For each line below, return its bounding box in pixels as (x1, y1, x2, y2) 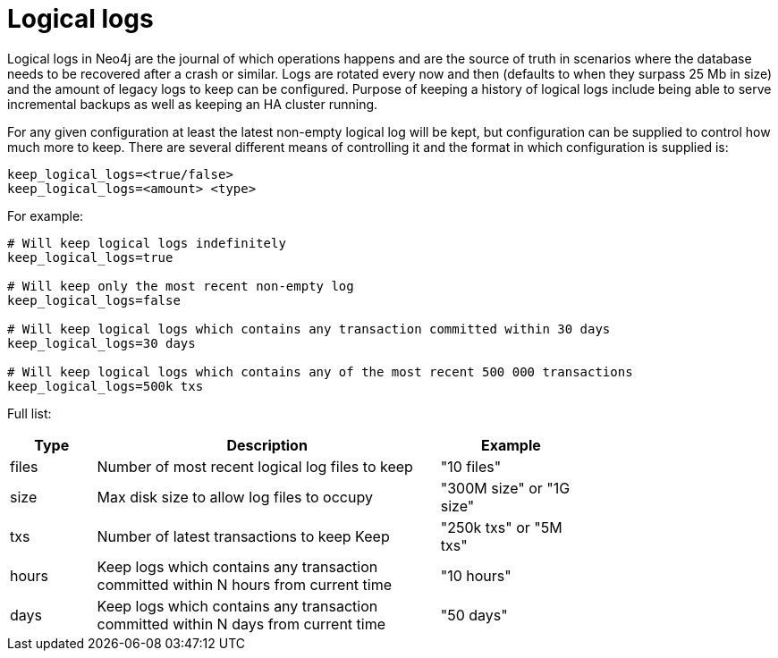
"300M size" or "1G (440, 478, 571, 497)
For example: (7, 207, 84, 224)
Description (226, 435, 308, 454)
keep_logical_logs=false (7, 292, 181, 308)
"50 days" (440, 605, 508, 624)
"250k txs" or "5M (440, 518, 562, 536)
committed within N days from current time (97, 614, 386, 633)
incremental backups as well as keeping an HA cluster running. (7, 96, 378, 112)
